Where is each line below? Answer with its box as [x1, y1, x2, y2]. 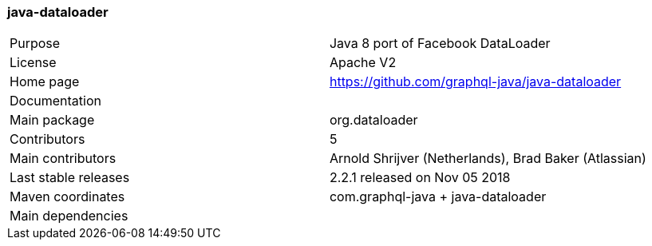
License [10, 54, 57, 71]
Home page [10, 73, 80, 90]
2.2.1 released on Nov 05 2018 [329, 169, 511, 186]
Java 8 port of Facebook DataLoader [329, 35, 551, 52]
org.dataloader [329, 112, 418, 129]
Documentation [10, 93, 101, 109]
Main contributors [10, 150, 117, 167]
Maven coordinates [10, 188, 125, 205]
